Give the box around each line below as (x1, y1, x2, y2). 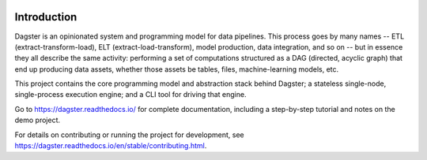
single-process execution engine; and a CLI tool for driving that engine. (14, 90, 247, 99)
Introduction (14, 10, 77, 24)
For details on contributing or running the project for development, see (14, 130, 244, 140)
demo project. (14, 115, 61, 125)
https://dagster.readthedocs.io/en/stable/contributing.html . (14, 141, 207, 151)
